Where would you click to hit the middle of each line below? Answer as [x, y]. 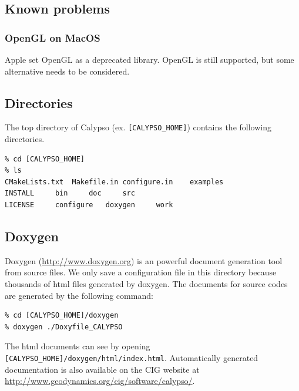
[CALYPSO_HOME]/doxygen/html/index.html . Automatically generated [132, 357]
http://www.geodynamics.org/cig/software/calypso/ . [100, 381]
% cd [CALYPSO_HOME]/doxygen [62, 316]
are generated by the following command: [79, 295]
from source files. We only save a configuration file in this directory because [141, 272]
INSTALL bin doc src [70, 193]
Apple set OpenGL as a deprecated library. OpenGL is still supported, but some [149, 59]
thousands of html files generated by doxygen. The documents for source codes [146, 284]
